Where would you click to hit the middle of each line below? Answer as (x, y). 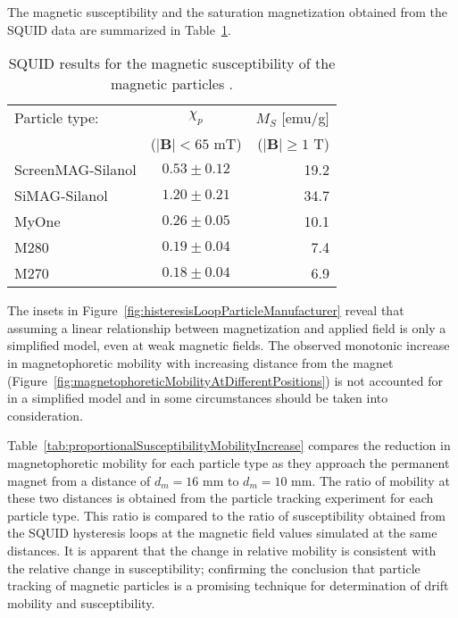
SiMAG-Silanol (61, 196)
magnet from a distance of (79, 480)
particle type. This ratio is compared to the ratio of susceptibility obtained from (226, 515)
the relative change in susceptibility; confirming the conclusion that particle (214, 568)
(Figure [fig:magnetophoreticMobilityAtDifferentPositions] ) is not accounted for (225, 380)
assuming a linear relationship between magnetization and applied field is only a (227, 327)
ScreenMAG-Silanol (75, 170)
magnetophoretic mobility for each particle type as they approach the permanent (229, 462)
